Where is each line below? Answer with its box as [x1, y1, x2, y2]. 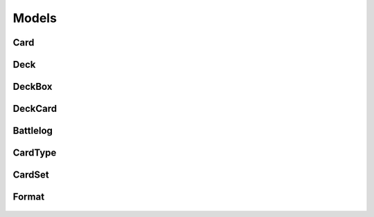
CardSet [12, 169, 49, 181]
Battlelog [12, 125, 53, 137]
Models [12, 10, 57, 26]
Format [12, 191, 45, 203]
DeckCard [12, 103, 57, 115]
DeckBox [12, 81, 53, 93]
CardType [12, 147, 57, 159]
